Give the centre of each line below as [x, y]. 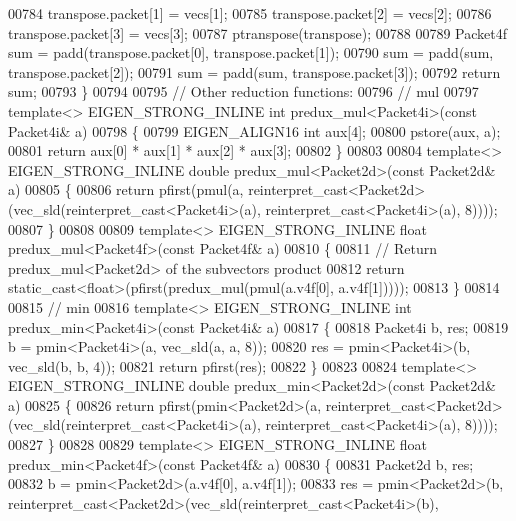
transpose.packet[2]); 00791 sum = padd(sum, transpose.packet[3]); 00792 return [254, 71]
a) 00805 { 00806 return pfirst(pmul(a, [126, 189]
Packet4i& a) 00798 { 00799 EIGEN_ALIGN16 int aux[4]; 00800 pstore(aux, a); [254, 130]
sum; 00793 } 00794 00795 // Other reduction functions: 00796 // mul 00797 [243, 91]
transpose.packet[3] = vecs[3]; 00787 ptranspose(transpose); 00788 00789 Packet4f [257, 32]
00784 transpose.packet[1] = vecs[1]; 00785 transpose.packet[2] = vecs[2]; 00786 [250, 13]
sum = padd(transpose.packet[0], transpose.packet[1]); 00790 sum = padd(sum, [251, 52]
